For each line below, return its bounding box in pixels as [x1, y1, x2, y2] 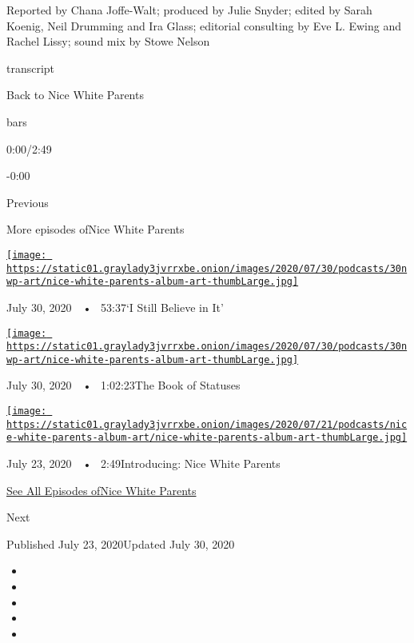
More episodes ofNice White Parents [6, 221, 185, 238]
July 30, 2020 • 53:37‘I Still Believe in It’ [6, 298, 224, 315]
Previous [6, 194, 49, 210]
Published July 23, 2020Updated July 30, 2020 [6, 535, 235, 552]
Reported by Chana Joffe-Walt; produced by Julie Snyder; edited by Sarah [6, 2, 372, 18]
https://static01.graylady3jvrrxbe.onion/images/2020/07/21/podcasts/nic [6, 418, 408, 430]
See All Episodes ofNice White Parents [6, 481, 197, 498]
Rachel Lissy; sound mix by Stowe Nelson [6, 33, 210, 50]
